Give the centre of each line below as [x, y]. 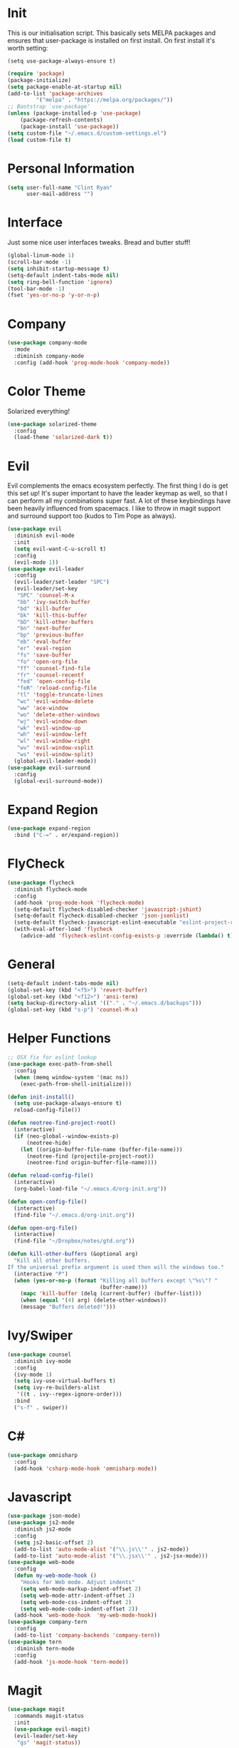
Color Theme [47, 391]
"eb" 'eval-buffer [44, 642]
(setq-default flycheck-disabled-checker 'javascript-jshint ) [108, 909]
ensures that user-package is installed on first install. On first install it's [111, 40]
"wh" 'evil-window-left [52, 735]
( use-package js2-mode [41, 1523]
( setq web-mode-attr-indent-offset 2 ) [78, 1595]
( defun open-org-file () [43, 1228]
